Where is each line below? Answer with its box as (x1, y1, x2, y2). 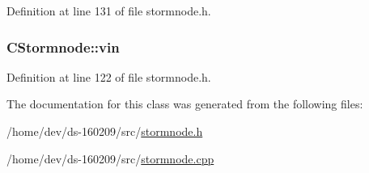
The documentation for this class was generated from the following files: (6, 95, 363, 112)
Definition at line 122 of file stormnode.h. (6, 68, 211, 85)
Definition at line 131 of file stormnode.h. (6, 2, 211, 19)
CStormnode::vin (6, 36, 120, 57)
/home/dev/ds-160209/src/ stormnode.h (6, 123, 203, 139)
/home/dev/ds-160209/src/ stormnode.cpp (6, 150, 214, 167)
